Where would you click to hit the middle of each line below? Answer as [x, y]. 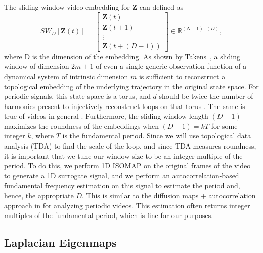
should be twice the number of [206, 96]
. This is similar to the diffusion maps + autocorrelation [169, 195]
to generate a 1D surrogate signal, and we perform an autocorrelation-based [122, 175]
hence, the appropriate [39, 195]
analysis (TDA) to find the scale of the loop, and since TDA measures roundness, [130, 146]
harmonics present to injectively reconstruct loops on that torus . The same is [125, 106]
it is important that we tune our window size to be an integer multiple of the [123, 155]
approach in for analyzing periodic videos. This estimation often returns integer [127, 205]
